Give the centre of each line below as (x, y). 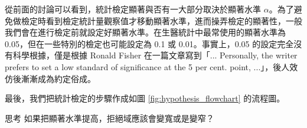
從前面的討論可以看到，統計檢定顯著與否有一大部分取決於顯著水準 (133, 9)
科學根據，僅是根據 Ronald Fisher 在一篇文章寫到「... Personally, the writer (155, 55)
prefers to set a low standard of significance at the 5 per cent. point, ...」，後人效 (151, 66)
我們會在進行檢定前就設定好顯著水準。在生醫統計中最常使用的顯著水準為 (145, 32)
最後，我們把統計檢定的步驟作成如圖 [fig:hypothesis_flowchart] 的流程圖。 (145, 98)
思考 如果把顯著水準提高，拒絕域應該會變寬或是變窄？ (110, 118)
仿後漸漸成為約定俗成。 (50, 78)
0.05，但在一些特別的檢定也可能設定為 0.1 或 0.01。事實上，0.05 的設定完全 (149, 43)
